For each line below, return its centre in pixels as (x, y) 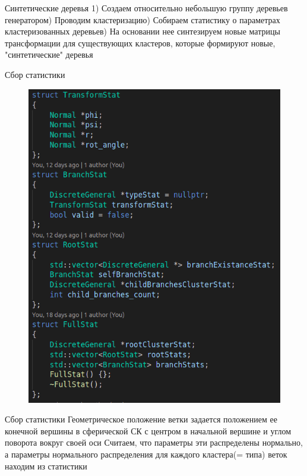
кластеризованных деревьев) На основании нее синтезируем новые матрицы (143, 31)
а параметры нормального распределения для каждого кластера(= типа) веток (146, 454)
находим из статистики (46, 466)
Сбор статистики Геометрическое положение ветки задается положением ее (141, 419)
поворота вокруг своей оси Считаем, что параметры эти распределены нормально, (154, 442)
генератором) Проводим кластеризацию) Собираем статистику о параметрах (143, 19)
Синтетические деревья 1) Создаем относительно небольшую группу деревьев (146, 8)
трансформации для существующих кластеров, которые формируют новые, (140, 43)
